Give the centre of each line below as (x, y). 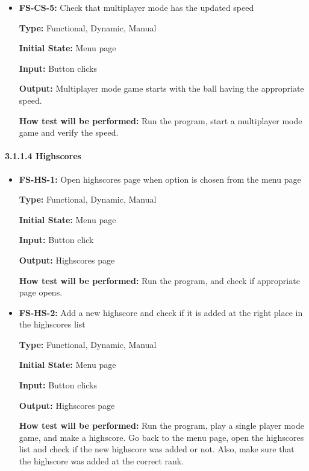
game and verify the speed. (69, 132)
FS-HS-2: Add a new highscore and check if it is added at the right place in (161, 312)
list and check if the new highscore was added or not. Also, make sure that (157, 449)
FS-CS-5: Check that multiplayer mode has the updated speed (136, 7)
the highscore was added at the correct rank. (101, 461)
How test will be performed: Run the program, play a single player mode (161, 425)
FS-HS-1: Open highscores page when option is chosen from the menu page (160, 179)
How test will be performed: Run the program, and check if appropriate (159, 280)
